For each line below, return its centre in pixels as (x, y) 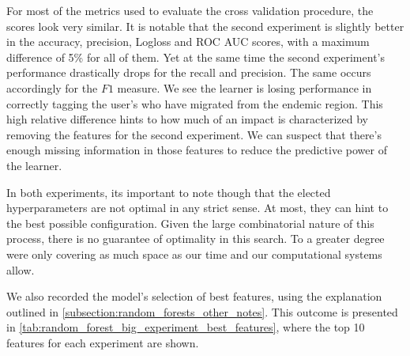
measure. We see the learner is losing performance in (244, 87)
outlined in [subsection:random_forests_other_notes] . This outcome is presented (202, 311)
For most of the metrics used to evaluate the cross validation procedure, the (190, 10)
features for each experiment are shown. (103, 342)
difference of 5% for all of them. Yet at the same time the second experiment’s (196, 57)
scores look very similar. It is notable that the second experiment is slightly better (205, 26)
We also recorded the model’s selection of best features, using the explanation (194, 296)
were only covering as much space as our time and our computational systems (194, 254)
